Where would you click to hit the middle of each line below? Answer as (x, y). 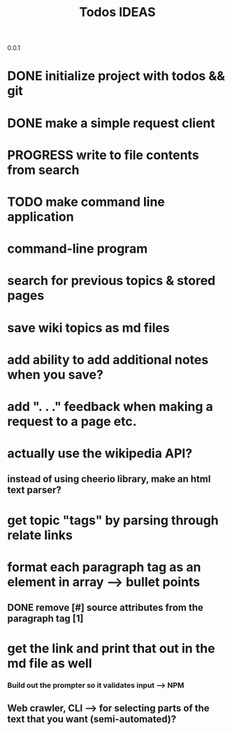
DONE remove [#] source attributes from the (106, 608)
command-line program (78, 249)
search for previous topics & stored (111, 281)
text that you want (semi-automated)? (92, 719)
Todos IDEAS (117, 12)
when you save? (55, 374)
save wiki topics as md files (88, 328)
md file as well (50, 664)
